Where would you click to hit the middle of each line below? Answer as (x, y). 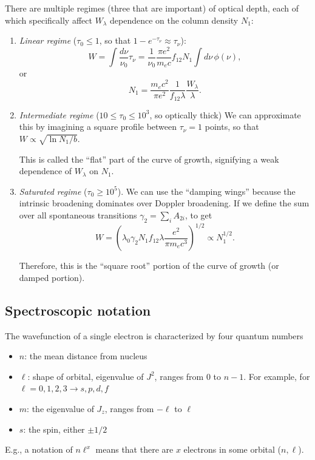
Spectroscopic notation (78, 310)
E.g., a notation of (39, 449)
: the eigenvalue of (60, 408)
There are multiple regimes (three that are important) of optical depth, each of (152, 8)
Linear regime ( (48, 40)
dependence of (46, 171)
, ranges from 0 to (188, 376)
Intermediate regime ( (59, 114)
